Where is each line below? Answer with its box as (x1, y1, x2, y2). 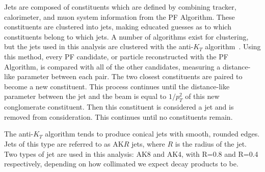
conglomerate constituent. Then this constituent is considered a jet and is (4, 101, 234, 112)
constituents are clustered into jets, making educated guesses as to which (4, 21, 231, 32)
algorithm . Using (205, 41, 261, 52)
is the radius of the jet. (175, 138, 247, 149)
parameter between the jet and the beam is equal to (4, 91, 167, 101)
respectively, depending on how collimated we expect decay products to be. (4, 158, 238, 169)
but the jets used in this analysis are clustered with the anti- (4, 41, 194, 52)
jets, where (131, 138, 165, 149)
